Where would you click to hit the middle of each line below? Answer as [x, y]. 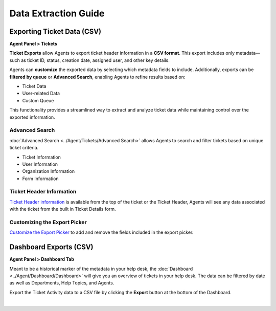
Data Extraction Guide [57, 13]
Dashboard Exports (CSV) [52, 247]
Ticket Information [41, 157]
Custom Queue [38, 100]
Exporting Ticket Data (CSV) [55, 31]
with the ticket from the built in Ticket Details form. [63, 209]
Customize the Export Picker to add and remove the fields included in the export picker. [101, 232]
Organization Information [49, 171]
